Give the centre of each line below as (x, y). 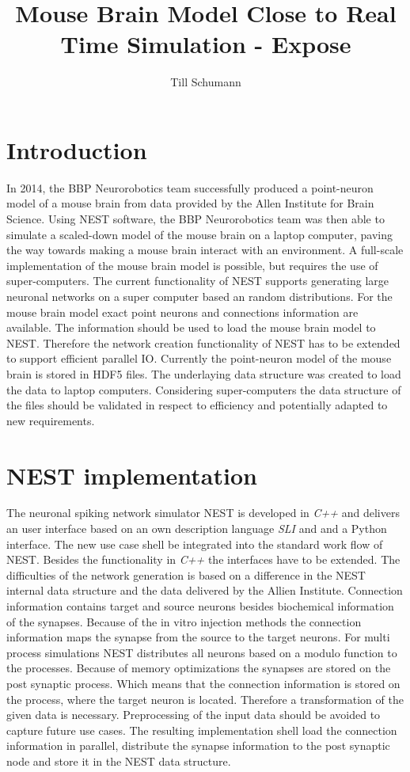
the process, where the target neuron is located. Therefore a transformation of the (205, 699)
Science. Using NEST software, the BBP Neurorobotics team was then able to (196, 219)
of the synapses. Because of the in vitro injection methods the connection (184, 621)
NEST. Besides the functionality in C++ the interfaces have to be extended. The (203, 559)
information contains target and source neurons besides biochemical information (200, 606)
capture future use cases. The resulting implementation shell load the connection (202, 730)
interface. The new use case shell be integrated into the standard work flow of (195, 544)
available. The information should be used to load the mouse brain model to (191, 327)
